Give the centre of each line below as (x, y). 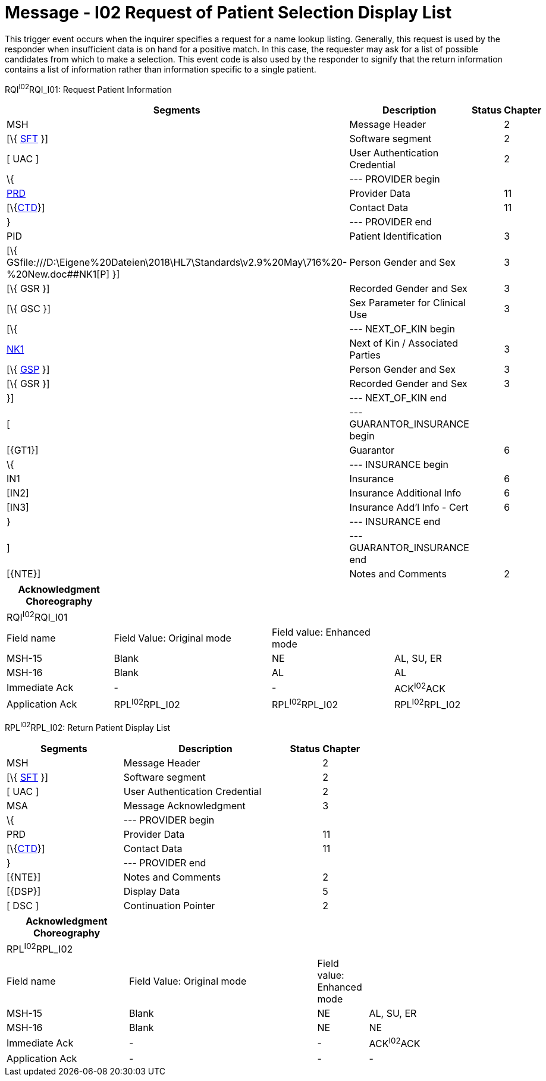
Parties (365, 355)
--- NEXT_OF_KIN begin (402, 329)
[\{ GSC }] (29, 309)
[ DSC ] (23, 906)
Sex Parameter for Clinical (407, 303)
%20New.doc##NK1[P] (58, 274)
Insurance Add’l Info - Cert (409, 507)
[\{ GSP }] (28, 370)
